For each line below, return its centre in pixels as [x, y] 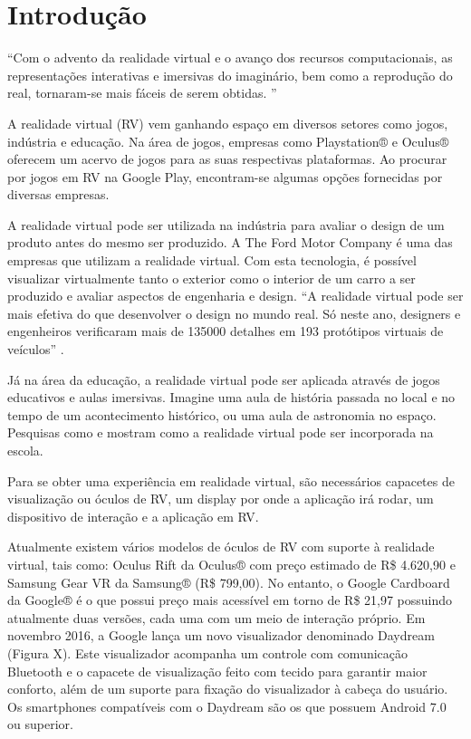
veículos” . [36, 349]
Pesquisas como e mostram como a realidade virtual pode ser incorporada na [221, 432]
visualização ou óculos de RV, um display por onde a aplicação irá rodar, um [221, 499]
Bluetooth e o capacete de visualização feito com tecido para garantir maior [217, 671]
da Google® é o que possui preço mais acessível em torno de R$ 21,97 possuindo [230, 600]
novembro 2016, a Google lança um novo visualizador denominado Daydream [221, 635]
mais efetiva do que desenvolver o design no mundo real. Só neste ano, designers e [234, 313]
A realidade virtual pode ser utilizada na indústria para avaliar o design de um [226, 224]
